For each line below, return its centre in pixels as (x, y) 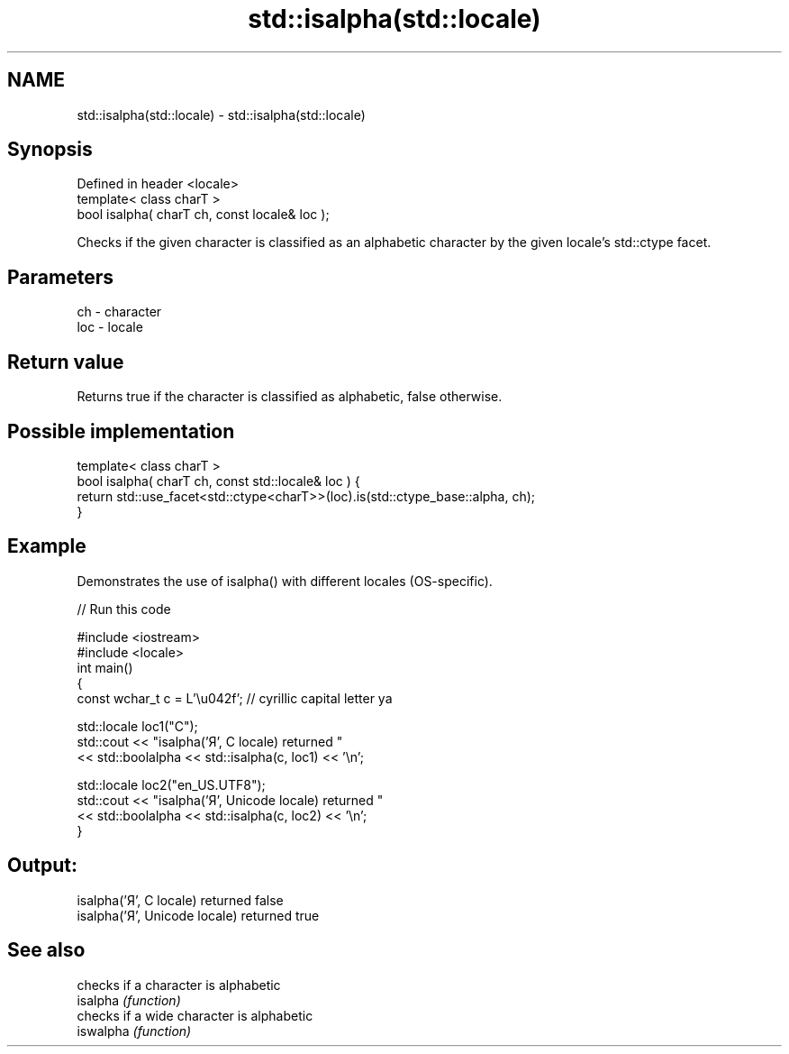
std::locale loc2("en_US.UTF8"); (171, 784)
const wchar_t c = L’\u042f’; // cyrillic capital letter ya (235, 698)
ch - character (119, 312)
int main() (105, 667)
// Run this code (124, 609)
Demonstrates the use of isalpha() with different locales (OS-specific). (285, 581)
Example (47, 546)
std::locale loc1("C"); (137, 726)
